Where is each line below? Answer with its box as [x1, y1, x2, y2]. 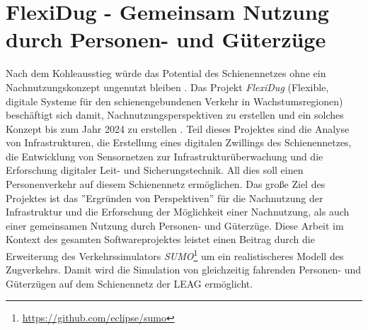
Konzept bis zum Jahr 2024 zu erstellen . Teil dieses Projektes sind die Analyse [6, 121, 350, 136]
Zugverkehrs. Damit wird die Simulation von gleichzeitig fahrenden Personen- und [6, 262, 362, 277]
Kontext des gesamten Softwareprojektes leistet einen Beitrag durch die [6, 232, 315, 247]
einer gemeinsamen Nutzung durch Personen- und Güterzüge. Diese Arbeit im [6, 218, 344, 232]
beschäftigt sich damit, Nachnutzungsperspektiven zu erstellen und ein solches [6, 107, 344, 122]
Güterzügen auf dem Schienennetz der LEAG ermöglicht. [6, 276, 253, 290]
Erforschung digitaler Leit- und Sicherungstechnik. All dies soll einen [6, 163, 304, 177]
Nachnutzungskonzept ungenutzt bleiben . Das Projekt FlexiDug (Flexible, [6, 79, 329, 94]
